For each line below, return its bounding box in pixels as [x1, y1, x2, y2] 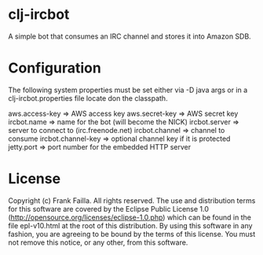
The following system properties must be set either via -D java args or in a [8, 85, 248, 94]
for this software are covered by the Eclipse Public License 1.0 [8, 204, 210, 213]
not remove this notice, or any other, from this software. [8, 238, 188, 247]
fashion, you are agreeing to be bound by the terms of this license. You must [8, 229, 256, 238]
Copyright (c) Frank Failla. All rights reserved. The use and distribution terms [8, 195, 256, 205]
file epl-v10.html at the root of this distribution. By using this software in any [8, 220, 253, 230]
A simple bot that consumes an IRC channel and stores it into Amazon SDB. [8, 31, 251, 41]
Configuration [8, 59, 102, 77]
